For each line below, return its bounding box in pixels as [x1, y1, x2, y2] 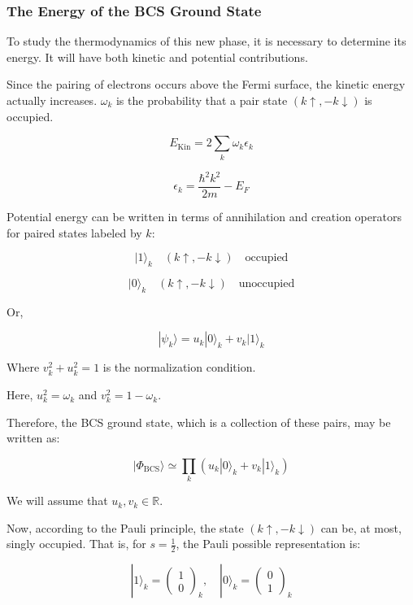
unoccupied [238, 278, 295, 290]
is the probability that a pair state [115, 92, 288, 108]
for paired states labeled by [7, 224, 142, 241]
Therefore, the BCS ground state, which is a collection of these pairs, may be [7, 413, 391, 430]
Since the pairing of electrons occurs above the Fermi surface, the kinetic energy [7, 76, 406, 93]
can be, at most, [320, 519, 402, 536]
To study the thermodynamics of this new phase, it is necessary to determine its [7, 33, 406, 50]
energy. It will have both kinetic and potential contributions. [7, 48, 308, 65]
